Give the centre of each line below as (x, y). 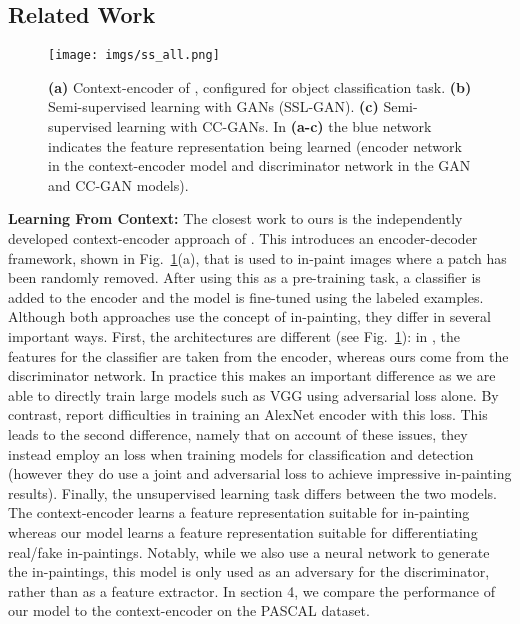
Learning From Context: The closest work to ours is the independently (235, 218)
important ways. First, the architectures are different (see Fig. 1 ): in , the (234, 335)
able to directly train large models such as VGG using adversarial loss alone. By (253, 394)
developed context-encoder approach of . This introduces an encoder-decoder (243, 238)
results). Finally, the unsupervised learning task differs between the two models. (252, 492)
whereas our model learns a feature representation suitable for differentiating (243, 531)
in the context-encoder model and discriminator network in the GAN (259, 165)
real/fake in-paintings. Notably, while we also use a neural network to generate (249, 551)
